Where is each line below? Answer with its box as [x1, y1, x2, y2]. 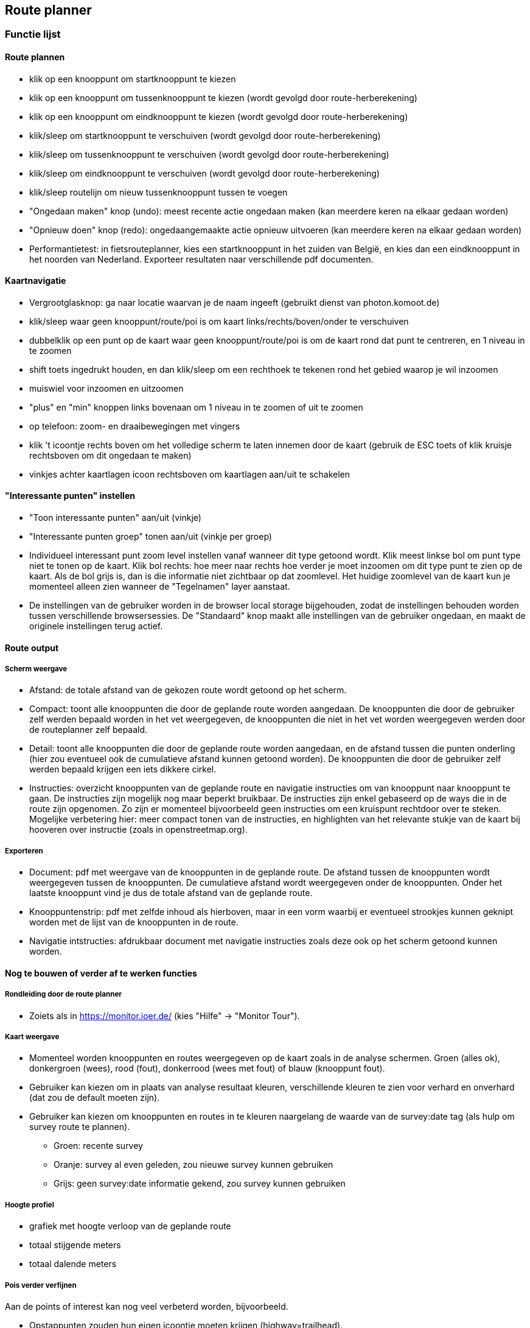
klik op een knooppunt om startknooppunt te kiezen [29, 73, 236, 84]
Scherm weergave [5, 665, 68, 674]
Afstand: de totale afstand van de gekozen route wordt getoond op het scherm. [29, 685, 347, 696]
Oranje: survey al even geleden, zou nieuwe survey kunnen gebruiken [54, 1159, 333, 1170]
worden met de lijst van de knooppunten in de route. [29, 917, 239, 928]
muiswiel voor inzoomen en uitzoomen [29, 383, 184, 394]
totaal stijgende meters [29, 1240, 121, 1251]
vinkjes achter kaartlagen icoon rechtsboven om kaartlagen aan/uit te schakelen [29, 468, 350, 479]
